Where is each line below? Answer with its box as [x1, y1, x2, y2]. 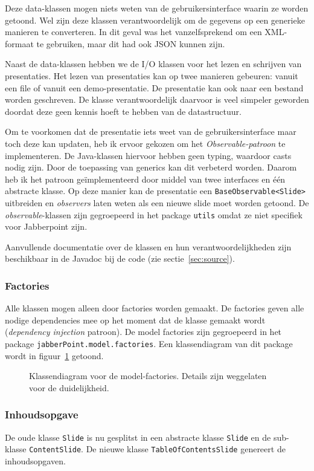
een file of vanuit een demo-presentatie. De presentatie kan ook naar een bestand [5, 81, 304, 94]
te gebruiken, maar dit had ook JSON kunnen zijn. [36, 37, 225, 50]
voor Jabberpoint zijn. [5, 220, 88, 233]
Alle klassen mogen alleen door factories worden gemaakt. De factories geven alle [5, 302, 304, 314]
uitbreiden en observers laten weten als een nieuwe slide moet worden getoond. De [5, 196, 309, 209]
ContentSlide [29, 446, 82, 455]
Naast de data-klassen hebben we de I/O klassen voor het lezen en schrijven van [5, 57, 302, 70]
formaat [5, 37, 34, 50]
